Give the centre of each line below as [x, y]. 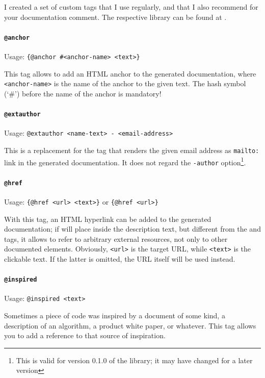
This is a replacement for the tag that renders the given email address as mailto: [132, 150]
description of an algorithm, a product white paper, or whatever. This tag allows [130, 325]
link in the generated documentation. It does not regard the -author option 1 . [125, 161]
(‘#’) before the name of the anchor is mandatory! [83, 93]
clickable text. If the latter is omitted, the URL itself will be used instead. [120, 258]
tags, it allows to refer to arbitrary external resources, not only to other [116, 238]
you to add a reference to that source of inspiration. [85, 335]
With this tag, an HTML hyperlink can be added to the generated [108, 219]
